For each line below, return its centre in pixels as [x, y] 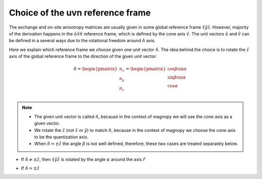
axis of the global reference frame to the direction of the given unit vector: [83, 56]
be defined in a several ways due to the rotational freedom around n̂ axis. [82, 41]
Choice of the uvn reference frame [80, 13]
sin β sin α [177, 77]
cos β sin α [177, 69]
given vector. [47, 123]
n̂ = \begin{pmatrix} [96, 69]
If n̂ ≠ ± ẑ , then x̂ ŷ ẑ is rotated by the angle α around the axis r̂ [83, 159]
